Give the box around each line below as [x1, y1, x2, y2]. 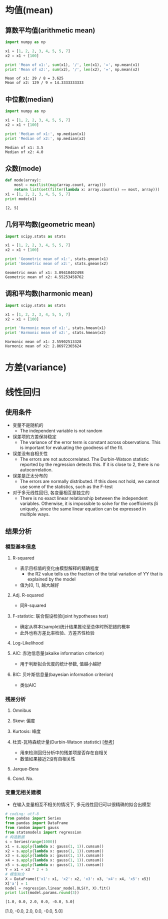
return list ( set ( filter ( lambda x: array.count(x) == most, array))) [14, 187, 160, 192]
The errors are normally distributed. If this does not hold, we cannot [19, 478, 159, 484]
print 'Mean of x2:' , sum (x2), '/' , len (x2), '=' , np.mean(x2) [5, 67, 140, 72]
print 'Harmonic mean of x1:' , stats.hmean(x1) [5, 325, 106, 330]
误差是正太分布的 [12, 473, 48, 479]
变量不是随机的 [12, 422, 43, 428]
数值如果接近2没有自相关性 [19, 756, 76, 762]
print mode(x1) [5, 196, 37, 201]
